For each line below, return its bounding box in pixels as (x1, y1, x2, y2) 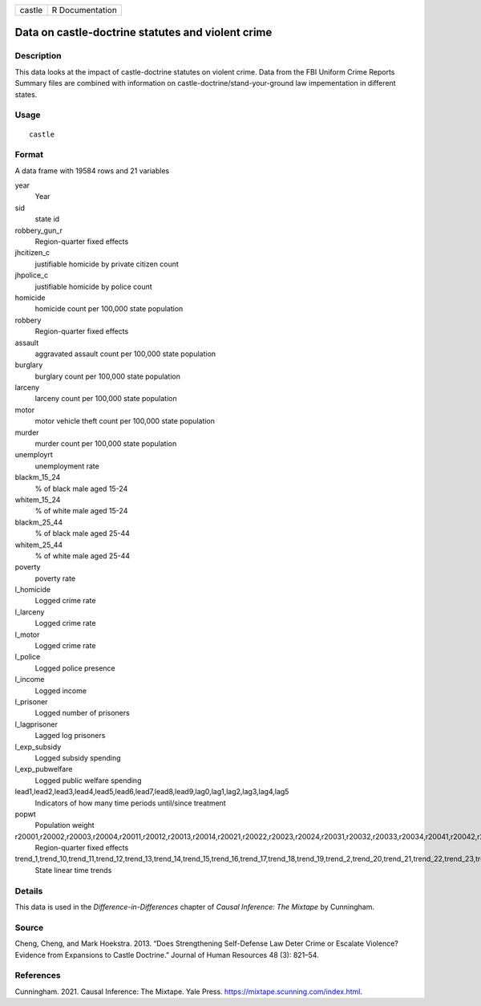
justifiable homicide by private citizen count (34, 259, 180, 269)
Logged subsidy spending (34, 752, 121, 762)
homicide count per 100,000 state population (34, 304, 184, 314)
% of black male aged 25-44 (34, 529, 130, 538)
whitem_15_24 (14, 494, 61, 505)
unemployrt (14, 450, 53, 460)
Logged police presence (34, 663, 115, 673)
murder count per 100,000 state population (34, 439, 177, 448)
